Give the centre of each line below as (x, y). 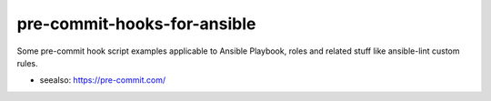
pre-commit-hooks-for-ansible (136, 24)
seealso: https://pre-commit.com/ (103, 80)
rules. (27, 63)
